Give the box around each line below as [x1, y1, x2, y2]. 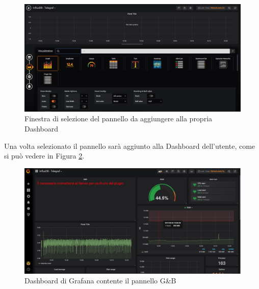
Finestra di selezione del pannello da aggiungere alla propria [24, 113, 213, 124]
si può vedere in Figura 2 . [4, 150, 85, 161]
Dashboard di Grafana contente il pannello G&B [24, 275, 176, 286]
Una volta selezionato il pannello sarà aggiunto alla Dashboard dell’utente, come [4, 140, 255, 151]
